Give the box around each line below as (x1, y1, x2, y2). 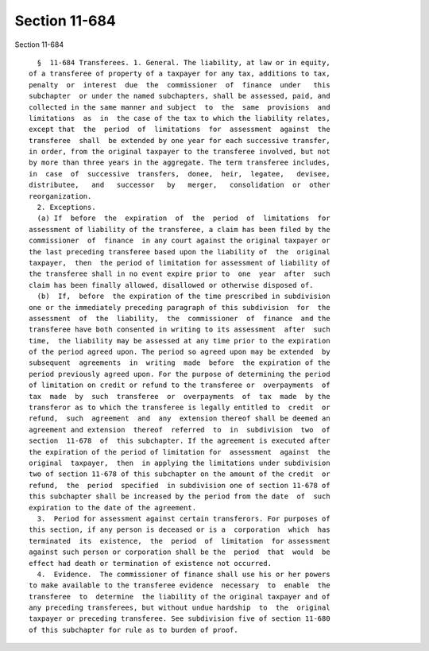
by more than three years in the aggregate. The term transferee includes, (29, 158, 330, 167)
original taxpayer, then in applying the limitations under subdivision (29, 459, 330, 467)
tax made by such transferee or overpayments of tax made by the (29, 392, 330, 401)
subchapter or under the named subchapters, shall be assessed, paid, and (29, 91, 330, 101)
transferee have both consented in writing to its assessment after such (29, 325, 330, 334)
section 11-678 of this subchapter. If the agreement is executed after (29, 436, 330, 445)
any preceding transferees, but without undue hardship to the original (29, 603, 330, 612)
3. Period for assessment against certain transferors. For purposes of (37, 513, 330, 523)
